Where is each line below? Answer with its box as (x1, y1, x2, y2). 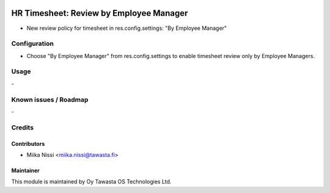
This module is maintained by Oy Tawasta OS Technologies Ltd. (11, 178, 172, 186)
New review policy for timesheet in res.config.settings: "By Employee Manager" (26, 24, 227, 32)
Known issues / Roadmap (11, 95, 89, 104)
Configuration (11, 40, 54, 48)
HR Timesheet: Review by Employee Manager (11, 8, 188, 18)
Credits (11, 123, 34, 131)
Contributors (11, 140, 45, 147)
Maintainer (11, 167, 40, 174)
